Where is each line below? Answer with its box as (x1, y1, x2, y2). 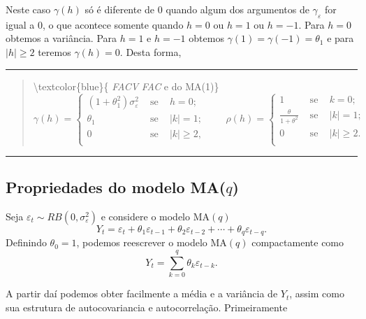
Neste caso (6, 2, 51, 16)
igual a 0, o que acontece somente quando (6, 17, 184, 31)
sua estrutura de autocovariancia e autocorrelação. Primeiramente (6, 299, 288, 314)
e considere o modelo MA (101, 209, 210, 223)
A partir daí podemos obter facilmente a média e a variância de (6, 286, 278, 301)
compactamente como (251, 235, 344, 250)
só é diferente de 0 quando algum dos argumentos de (85, 2, 309, 16)
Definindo (6, 235, 47, 250)
